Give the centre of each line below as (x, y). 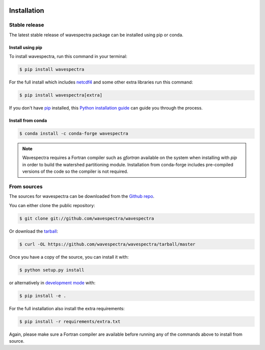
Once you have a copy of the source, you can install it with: (69, 257)
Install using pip (26, 47)
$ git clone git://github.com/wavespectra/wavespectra (87, 218)
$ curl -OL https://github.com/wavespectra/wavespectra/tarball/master (107, 244)
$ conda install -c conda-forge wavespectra (74, 134)
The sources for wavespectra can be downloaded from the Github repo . (82, 196)
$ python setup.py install (52, 270)
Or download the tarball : (34, 231)
